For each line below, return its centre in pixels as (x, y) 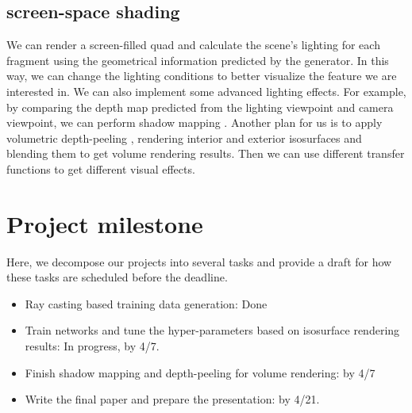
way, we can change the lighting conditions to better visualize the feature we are (202, 76)
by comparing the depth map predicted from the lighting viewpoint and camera (200, 107)
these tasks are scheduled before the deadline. (117, 277)
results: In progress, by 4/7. (92, 346)
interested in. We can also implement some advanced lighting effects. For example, (206, 91)
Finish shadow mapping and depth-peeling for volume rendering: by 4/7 (200, 372)
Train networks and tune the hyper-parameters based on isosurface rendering (212, 330)
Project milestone (105, 223)
